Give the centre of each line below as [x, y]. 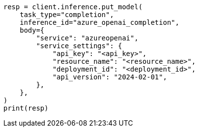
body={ [32, 30]
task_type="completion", [67, 15]
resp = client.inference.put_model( [73, 7]
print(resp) [26, 108]
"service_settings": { [79, 46]
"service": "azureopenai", [87, 38]
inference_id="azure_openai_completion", [99, 22]
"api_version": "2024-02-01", [110, 77]
